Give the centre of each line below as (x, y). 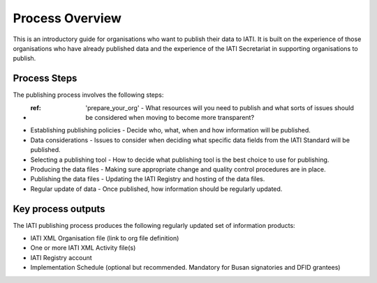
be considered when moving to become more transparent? (170, 118)
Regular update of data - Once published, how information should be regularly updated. (156, 189)
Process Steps (45, 78)
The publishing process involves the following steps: (88, 95)
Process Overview (67, 18)
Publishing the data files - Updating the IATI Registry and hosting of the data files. (148, 179)
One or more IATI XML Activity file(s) (83, 248)
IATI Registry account (61, 257)
